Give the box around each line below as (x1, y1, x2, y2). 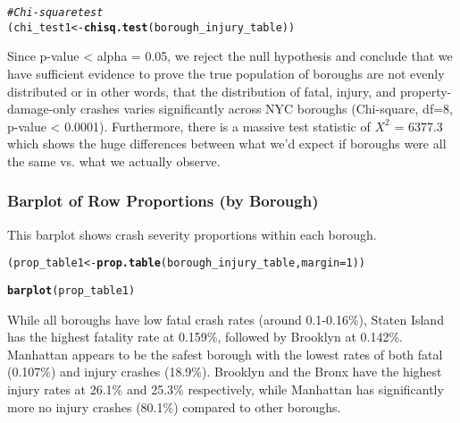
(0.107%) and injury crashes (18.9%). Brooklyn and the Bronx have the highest (7, 362, 442, 381)
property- (400, 81, 452, 100)
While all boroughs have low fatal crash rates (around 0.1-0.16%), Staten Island (7, 309, 444, 328)
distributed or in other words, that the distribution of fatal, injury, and (7, 81, 397, 100)
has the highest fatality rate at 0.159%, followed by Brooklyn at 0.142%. (7, 327, 403, 346)
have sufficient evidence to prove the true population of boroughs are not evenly (7, 63, 445, 82)
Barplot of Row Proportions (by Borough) (7, 190, 319, 212)
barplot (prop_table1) (7, 283, 136, 297)
